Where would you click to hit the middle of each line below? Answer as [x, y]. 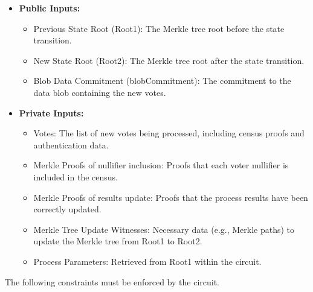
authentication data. [71, 144]
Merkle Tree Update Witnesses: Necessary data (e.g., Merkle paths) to [164, 229]
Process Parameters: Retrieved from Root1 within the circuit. [147, 261]
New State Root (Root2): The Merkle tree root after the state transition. [169, 60]
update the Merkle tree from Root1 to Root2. [118, 241]
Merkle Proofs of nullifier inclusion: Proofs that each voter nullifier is [161, 165]
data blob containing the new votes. [100, 92]
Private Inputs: [51, 113]
